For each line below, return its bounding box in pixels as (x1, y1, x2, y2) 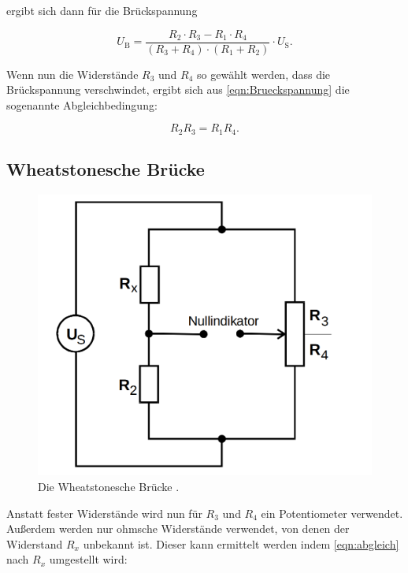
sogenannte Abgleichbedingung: (6, 96, 158, 113)
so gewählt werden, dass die (197, 65, 331, 82)
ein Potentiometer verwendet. (261, 504, 403, 521)
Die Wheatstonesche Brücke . (38, 478, 180, 494)
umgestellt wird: (49, 551, 128, 567)
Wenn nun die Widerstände (6, 65, 139, 82)
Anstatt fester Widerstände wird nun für (6, 504, 202, 521)
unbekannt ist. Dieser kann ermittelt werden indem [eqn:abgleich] (83, 535, 399, 552)
